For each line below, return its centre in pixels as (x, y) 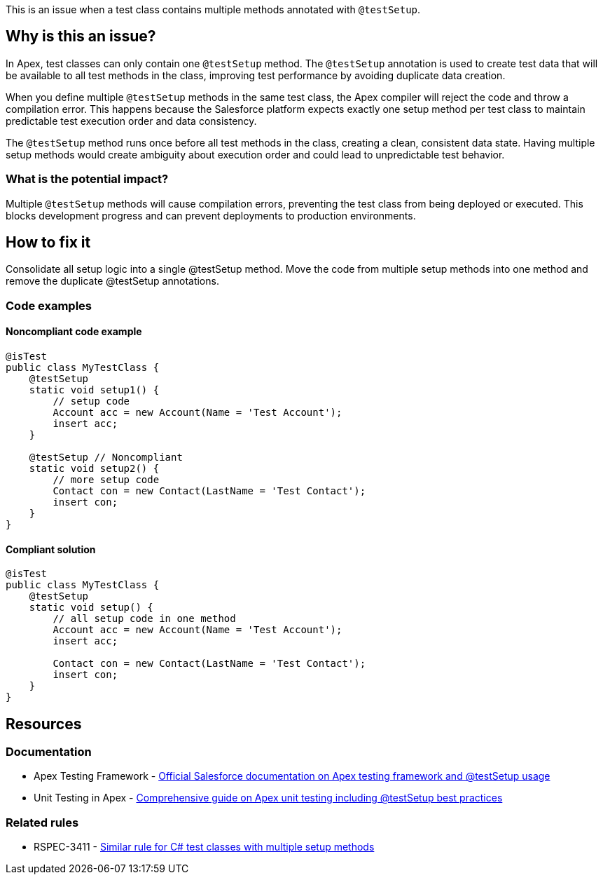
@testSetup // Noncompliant (106, 458)
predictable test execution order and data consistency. (131, 121)
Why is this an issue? (81, 36)
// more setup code (106, 480)
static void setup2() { (94, 469)
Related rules (42, 822)
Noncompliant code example (74, 332)
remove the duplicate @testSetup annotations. (112, 281)
